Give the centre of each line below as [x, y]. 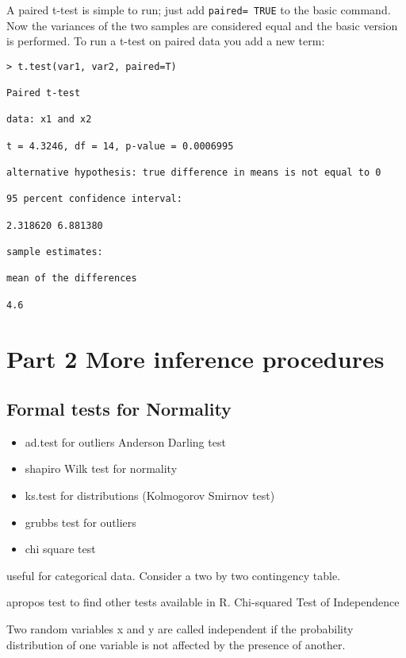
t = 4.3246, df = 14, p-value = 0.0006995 [120, 146]
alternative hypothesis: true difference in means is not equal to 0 [194, 173]
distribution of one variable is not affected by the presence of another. [176, 644]
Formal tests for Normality [119, 409]
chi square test [60, 549]
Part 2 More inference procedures [195, 358]
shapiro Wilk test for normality [101, 468]
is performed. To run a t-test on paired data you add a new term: [166, 41]
